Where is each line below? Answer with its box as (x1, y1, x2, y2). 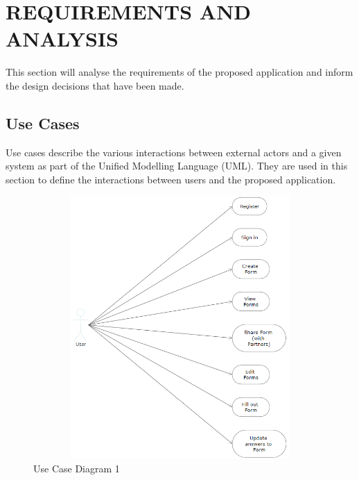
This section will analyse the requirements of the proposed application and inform (6, 65, 353, 79)
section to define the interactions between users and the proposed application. (6, 172, 336, 186)
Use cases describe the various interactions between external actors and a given (6, 144, 342, 159)
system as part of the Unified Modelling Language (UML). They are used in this (6, 158, 348, 173)
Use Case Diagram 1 (33, 461, 120, 476)
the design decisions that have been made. (6, 78, 184, 92)
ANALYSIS (6, 24, 119, 53)
